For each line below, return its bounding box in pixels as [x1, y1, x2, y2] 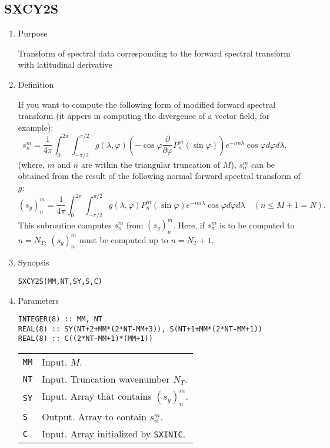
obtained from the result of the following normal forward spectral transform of [18, 170, 301, 182]
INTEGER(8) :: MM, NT [18, 315, 102, 324]
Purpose [18, 27, 48, 39]
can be [251, 158, 275, 170]
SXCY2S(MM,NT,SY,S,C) [18, 277, 102, 286]
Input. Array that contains [42, 389, 152, 403]
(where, [18, 158, 45, 170]
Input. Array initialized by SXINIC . [42, 427, 186, 441]
